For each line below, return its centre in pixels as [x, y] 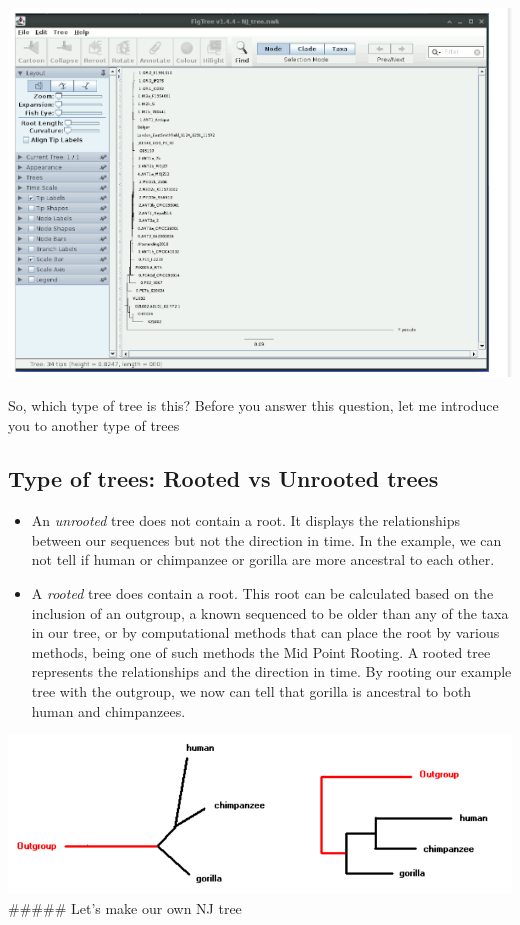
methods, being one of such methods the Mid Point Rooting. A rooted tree [261, 651]
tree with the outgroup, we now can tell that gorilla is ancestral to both [251, 691]
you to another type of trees [94, 424]
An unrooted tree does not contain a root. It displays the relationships [246, 520]
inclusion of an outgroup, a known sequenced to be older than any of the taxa [270, 612]
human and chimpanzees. [108, 710]
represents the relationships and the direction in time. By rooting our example [271, 671]
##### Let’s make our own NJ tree [125, 907]
